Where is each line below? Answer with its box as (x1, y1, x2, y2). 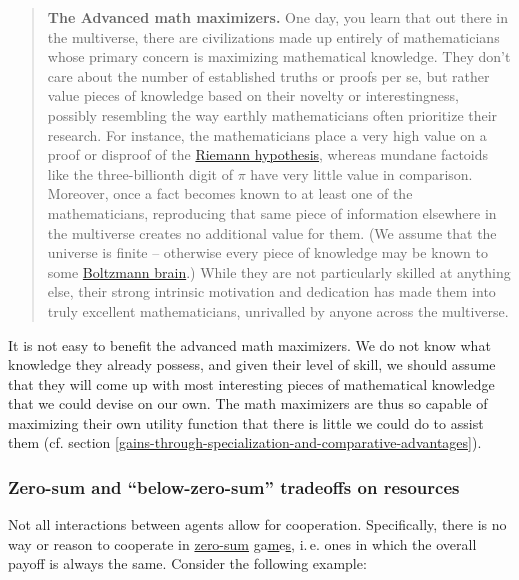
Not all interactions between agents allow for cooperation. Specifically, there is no (8, 514, 507, 535)
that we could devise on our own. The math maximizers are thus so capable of (8, 393, 488, 414)
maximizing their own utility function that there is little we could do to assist (8, 412, 484, 433)
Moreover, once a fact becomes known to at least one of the (47, 183, 413, 204)
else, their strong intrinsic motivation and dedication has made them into (47, 281, 496, 302)
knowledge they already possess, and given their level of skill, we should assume (8, 354, 496, 375)
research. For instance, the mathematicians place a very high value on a (47, 124, 487, 145)
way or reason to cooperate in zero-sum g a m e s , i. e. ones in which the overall (8, 533, 477, 554)
